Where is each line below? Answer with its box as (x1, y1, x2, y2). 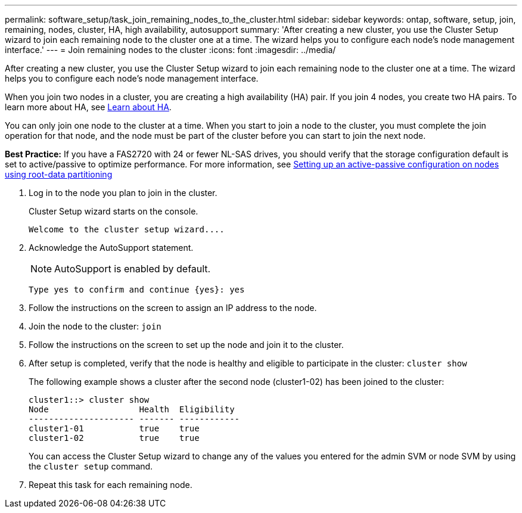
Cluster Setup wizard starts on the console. (29, 206, 198, 216)
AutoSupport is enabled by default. (54, 263, 211, 275)
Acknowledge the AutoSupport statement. (29, 242, 194, 253)
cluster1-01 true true (29, 424, 200, 433)
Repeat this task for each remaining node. (29, 480, 192, 490)
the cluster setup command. (29, 461, 153, 471)
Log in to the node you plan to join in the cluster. (29, 188, 218, 198)
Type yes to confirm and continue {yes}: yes (29, 285, 245, 294)
